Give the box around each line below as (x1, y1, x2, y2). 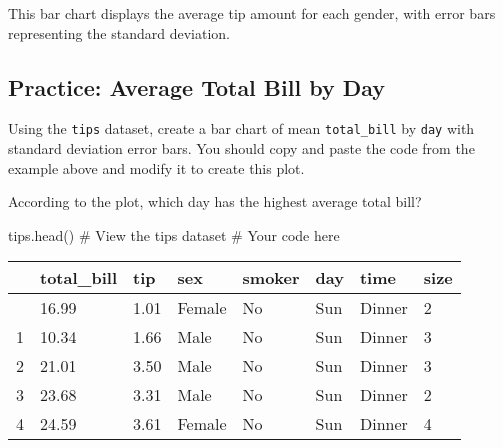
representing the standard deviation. (8, 22, 230, 43)
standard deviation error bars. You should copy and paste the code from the (8, 138, 475, 159)
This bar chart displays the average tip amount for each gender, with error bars (8, 3, 496, 23)
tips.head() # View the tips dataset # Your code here (8, 224, 340, 245)
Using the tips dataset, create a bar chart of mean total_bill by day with (8, 118, 475, 139)
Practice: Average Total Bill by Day (8, 71, 386, 102)
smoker (242, 266, 300, 290)
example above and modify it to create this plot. (8, 157, 305, 178)
